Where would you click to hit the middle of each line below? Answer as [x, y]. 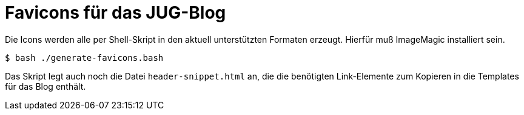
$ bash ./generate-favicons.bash [84, 57]
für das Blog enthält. [45, 86]
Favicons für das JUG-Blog [116, 13]
